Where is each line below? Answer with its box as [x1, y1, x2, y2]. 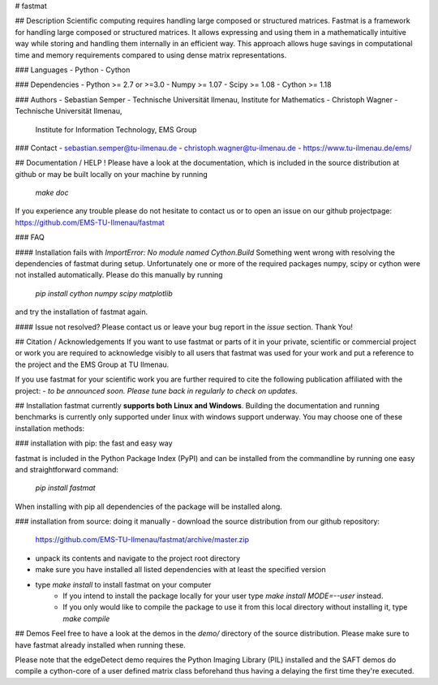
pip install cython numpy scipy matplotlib [35, 288, 174, 298]
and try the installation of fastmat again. [15, 307, 148, 317]
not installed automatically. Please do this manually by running [15, 270, 223, 280]
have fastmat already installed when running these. [15, 640, 186, 649]
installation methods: [15, 423, 85, 433]
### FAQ [15, 232, 45, 243]
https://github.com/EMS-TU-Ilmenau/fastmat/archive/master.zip [35, 535, 250, 545]
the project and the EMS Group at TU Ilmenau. [15, 360, 170, 369]
